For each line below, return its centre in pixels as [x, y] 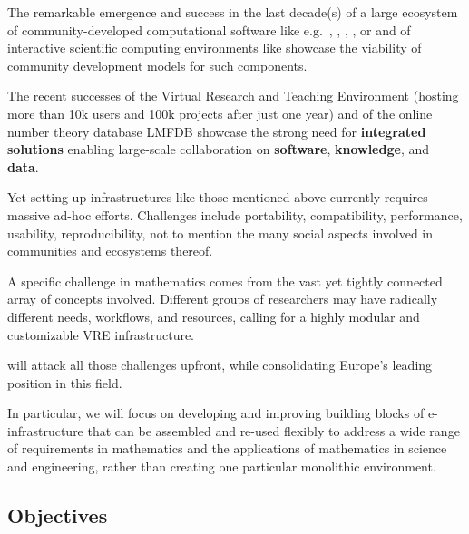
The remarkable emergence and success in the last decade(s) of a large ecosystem [233, 12]
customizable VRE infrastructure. [101, 334]
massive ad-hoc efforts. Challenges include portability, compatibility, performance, [235, 214]
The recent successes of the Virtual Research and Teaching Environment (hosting [233, 96]
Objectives [58, 515]
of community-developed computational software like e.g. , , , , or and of [209, 29]
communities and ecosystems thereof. [110, 251]
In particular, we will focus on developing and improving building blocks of [216, 413]
